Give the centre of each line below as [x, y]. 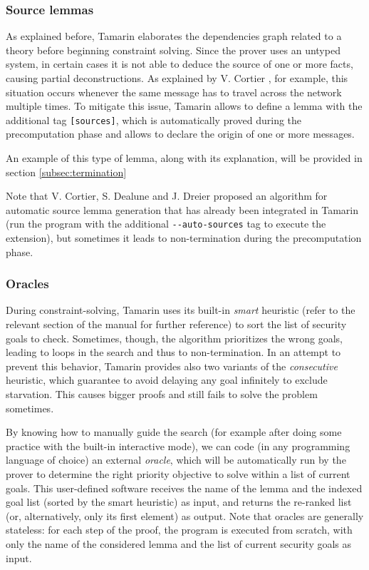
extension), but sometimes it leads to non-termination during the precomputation [184, 238]
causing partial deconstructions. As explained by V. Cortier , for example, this [177, 78]
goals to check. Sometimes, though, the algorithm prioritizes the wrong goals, [174, 338]
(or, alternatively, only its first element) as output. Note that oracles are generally [185, 515]
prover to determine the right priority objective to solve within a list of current [178, 474]
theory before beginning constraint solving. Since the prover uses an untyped [173, 50]
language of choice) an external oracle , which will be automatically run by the [176, 460]
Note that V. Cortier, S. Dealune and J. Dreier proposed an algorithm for [167, 196]
